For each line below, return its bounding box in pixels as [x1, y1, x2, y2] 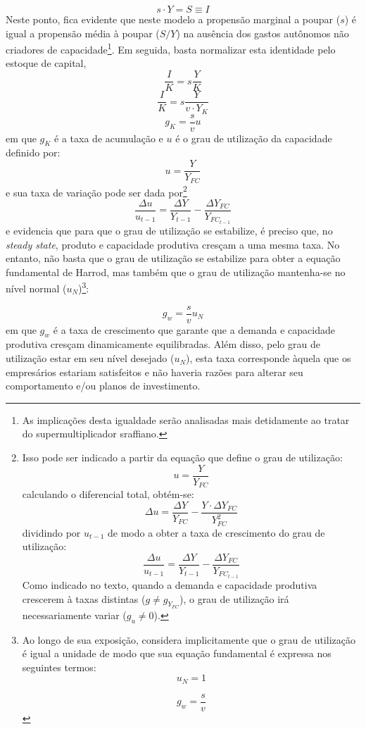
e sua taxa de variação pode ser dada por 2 [6, 182, 187, 199]
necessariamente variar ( [22, 607, 127, 622]
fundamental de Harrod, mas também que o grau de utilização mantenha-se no [6, 264, 346, 279]
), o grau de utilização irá [179, 591, 289, 606]
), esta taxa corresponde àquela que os [186, 351, 351, 366]
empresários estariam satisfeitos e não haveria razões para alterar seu [6, 364, 303, 379]
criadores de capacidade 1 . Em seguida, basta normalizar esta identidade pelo [6, 40, 336, 56]
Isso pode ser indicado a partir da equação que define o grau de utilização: [22, 450, 343, 465]
